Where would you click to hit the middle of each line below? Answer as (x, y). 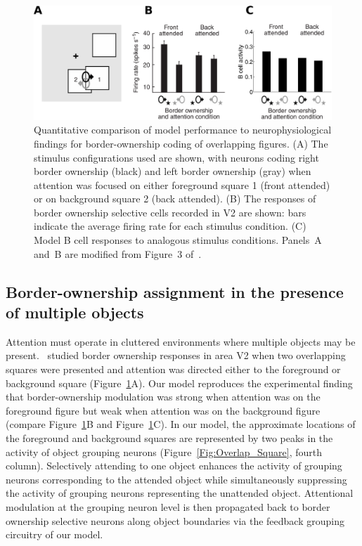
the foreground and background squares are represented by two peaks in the (169, 438)
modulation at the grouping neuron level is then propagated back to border (168, 506)
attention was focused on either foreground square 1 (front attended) (182, 184)
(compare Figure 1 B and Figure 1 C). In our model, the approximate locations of (181, 424)
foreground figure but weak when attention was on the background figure (163, 410)
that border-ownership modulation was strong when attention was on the (163, 397)
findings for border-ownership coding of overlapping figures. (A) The (181, 143)
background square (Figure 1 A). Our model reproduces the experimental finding (179, 383)
